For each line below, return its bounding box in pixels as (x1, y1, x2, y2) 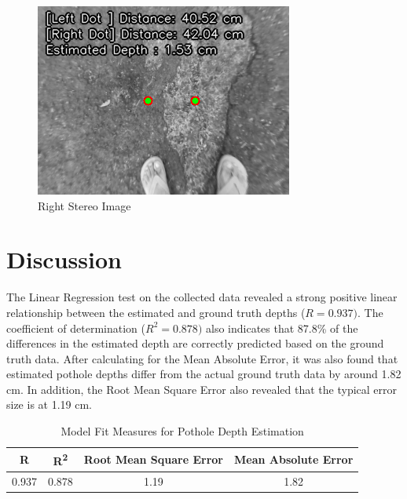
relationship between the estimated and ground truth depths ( (6, 304, 306, 320)
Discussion (6, 243, 122, 275)
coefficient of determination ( (6, 319, 145, 336)
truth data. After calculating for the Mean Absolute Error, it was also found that (6, 350, 398, 366)
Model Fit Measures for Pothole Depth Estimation (60, 423, 304, 439)
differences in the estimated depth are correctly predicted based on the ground (6, 335, 384, 351)
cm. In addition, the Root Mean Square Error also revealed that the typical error (6, 381, 398, 397)
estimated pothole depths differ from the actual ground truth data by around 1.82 (6, 366, 401, 382)
